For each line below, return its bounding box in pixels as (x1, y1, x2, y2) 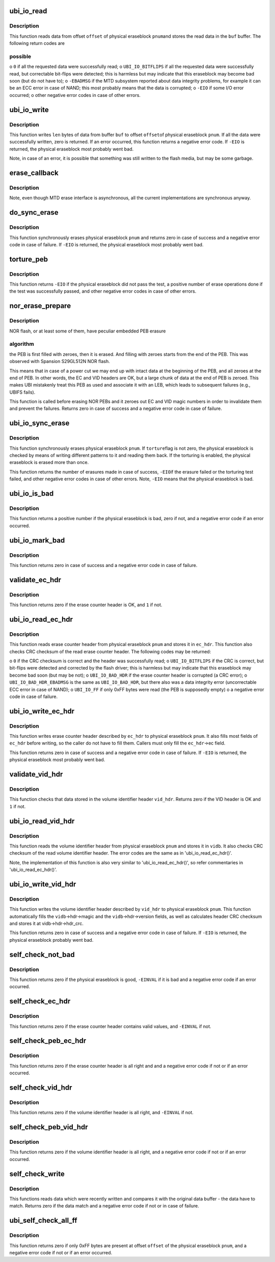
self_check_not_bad (9, 950, 75, 959)
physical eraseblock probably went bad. (9, 937, 94, 943)
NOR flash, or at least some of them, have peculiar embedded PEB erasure (9, 328, 166, 334)
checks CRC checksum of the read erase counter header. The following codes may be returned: (9, 648, 211, 655)
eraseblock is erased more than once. (9, 459, 89, 466)
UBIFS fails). (9, 389, 36, 395)
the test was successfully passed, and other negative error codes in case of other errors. (9, 288, 197, 294)
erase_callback (9, 169, 59, 177)
